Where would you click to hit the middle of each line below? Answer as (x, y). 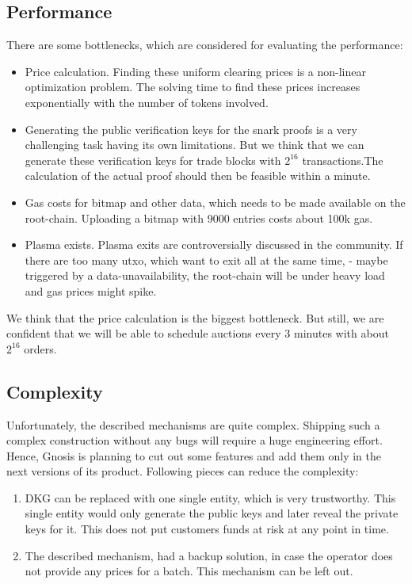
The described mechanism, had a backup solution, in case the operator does (209, 555)
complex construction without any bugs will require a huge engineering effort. (195, 440)
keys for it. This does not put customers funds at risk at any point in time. (207, 529)
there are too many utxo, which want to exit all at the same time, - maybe (206, 260)
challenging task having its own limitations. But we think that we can (195, 145)
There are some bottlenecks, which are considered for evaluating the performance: (205, 45)
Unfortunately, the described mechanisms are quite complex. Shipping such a (193, 424)
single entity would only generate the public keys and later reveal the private (212, 513)
